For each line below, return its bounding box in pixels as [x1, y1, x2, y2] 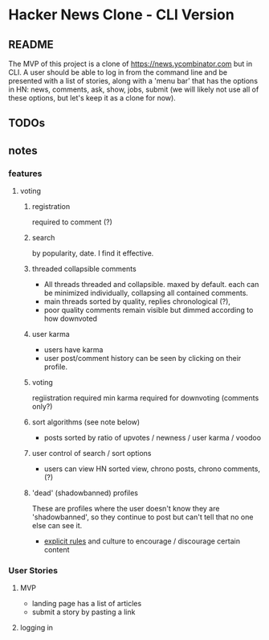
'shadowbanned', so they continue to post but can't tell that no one [31, 512, 254, 522]
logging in [19, 623, 54, 633]
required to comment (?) [31, 217, 112, 227]
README [8, 38, 54, 51]
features [8, 167, 43, 178]
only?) [31, 402, 53, 412]
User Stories [8, 565, 59, 576]
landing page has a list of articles [31, 599, 142, 609]
